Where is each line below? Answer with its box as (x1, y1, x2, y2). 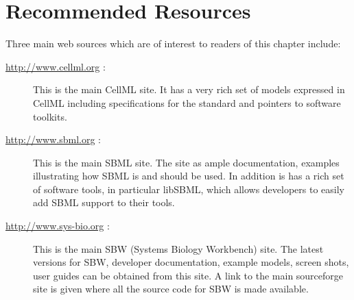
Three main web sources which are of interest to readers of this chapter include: (5, 36, 341, 51)
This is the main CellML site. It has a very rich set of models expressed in (33, 82, 345, 97)
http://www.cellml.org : (5, 59, 106, 73)
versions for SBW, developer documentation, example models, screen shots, (33, 255, 349, 269)
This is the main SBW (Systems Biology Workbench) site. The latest (33, 241, 324, 255)
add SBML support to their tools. (33, 195, 175, 210)
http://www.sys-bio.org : (5, 218, 110, 233)
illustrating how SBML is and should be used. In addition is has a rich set (33, 168, 344, 183)
